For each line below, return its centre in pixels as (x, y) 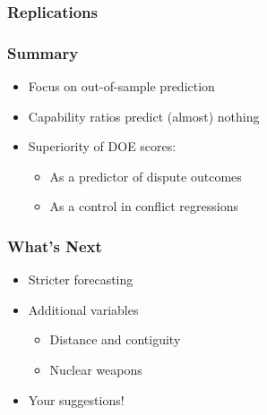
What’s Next (55, 246)
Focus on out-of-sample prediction (121, 86)
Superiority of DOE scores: (102, 146)
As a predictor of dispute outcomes (146, 176)
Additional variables (83, 309)
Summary (43, 52)
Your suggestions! (76, 399)
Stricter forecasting (81, 279)
